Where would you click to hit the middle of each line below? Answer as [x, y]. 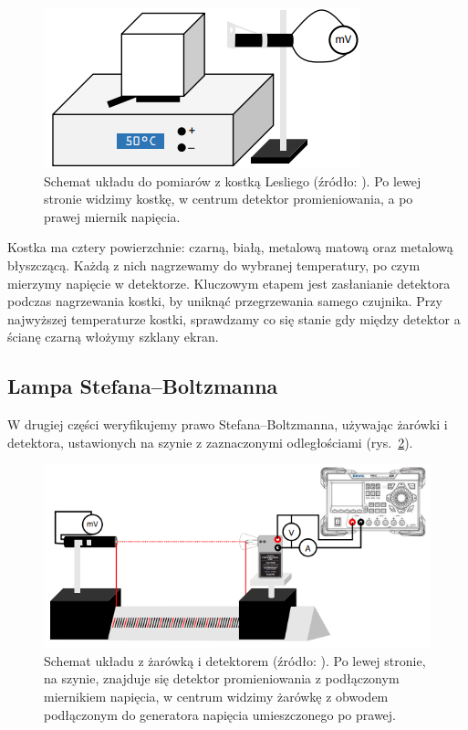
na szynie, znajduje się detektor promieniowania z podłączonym [222, 678]
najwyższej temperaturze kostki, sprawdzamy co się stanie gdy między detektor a [234, 318]
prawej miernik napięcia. [112, 216]
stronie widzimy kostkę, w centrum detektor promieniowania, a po [229, 199]
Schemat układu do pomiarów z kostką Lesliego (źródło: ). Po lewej [233, 180]
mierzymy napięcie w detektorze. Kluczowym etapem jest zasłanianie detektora [229, 283]
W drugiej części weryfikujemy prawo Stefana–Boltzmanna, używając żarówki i [228, 424]
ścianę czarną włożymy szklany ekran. [113, 337]
